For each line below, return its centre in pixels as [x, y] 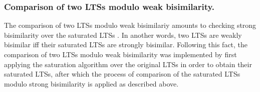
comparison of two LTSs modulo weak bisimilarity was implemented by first [120, 54]
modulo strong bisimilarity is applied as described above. [91, 83]
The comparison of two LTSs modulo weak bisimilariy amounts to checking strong [130, 25]
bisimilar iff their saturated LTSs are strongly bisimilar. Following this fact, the [126, 45]
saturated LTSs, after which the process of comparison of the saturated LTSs [122, 74]
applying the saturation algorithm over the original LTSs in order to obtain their [128, 64]
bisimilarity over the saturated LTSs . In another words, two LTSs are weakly [123, 35]
